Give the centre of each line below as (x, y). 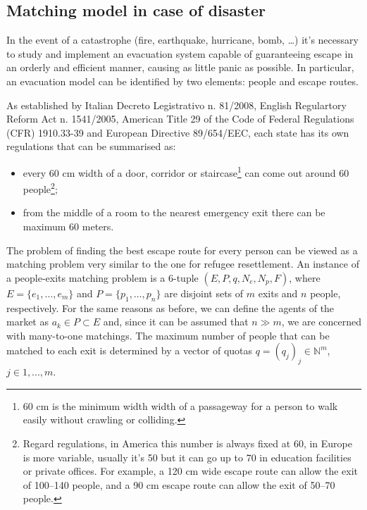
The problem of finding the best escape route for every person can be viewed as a (182, 250)
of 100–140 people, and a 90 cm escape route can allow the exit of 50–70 (179, 484)
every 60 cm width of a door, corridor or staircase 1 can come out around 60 (186, 171)
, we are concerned (321, 322)
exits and (278, 293)
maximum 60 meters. (68, 226)
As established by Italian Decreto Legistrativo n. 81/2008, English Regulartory (176, 105)
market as (27, 322)
